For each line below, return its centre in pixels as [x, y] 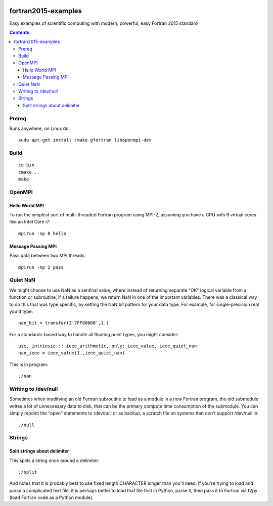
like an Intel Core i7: [30, 222]
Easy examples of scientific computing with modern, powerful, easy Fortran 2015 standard [104, 23]
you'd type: [21, 311]
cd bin [27, 165]
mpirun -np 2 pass [41, 267]
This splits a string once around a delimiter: [54, 461]
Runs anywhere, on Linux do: [40, 128]
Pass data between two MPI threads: [48, 256]
